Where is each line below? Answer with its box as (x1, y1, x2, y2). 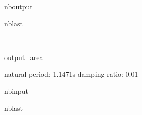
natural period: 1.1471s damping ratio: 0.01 (4, 69, 138, 79)
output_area (4, 51, 43, 62)
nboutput (4, 1, 33, 11)
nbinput (4, 85, 28, 96)
